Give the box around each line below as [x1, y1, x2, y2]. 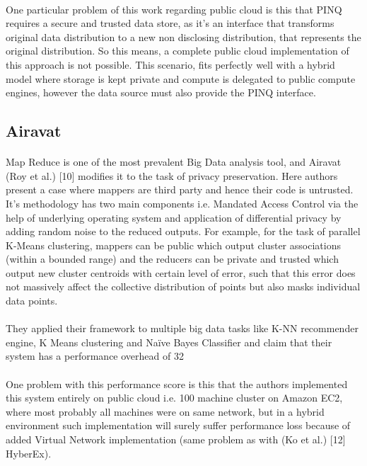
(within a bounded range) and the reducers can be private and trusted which [6, 251, 339, 266]
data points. [6, 293, 58, 308]
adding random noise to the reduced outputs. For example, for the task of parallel [6, 224, 361, 239]
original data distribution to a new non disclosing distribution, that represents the [6, 29, 361, 44]
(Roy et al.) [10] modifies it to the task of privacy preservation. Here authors [6, 168, 338, 183]
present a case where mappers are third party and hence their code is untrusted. [6, 182, 354, 197]
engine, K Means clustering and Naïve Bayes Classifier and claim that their [6, 334, 332, 349]
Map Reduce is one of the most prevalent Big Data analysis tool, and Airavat [6, 154, 342, 169]
